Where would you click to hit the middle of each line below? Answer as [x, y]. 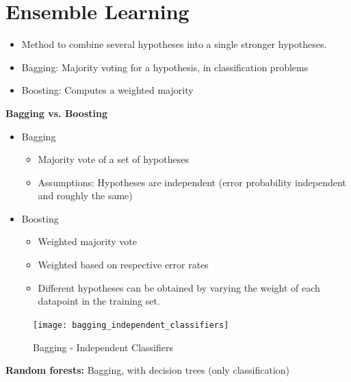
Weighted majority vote [87, 241]
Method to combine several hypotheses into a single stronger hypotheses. [174, 44]
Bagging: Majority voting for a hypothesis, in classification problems [165, 67]
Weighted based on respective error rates [123, 265]
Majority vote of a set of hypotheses [113, 159]
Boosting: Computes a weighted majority [107, 90]
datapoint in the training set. [99, 301]
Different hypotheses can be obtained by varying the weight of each [179, 287]
